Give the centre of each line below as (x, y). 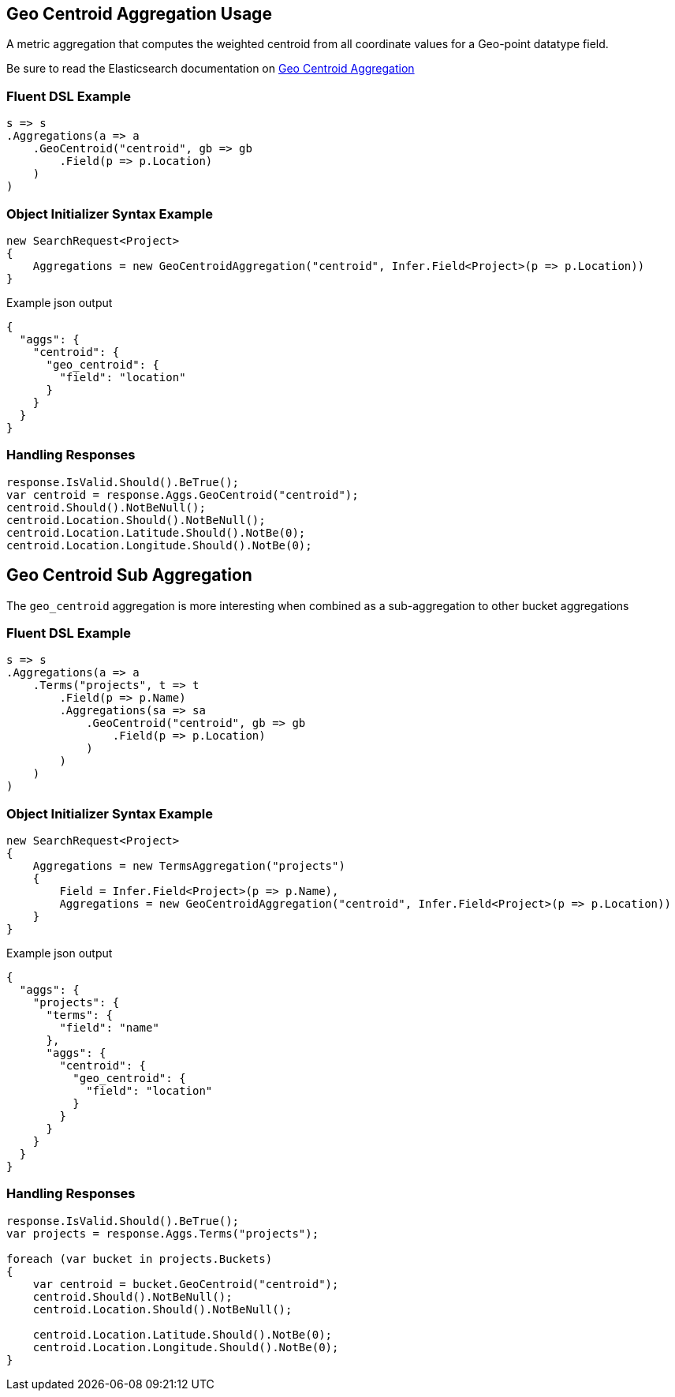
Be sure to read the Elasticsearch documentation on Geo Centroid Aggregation (211, 69)
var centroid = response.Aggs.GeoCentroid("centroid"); (183, 494)
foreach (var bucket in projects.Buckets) (140, 1258)
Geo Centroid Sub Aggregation (129, 575)
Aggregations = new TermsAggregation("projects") (189, 866)
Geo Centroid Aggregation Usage (139, 14)
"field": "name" (109, 1028)
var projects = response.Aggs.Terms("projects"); (163, 1233)
